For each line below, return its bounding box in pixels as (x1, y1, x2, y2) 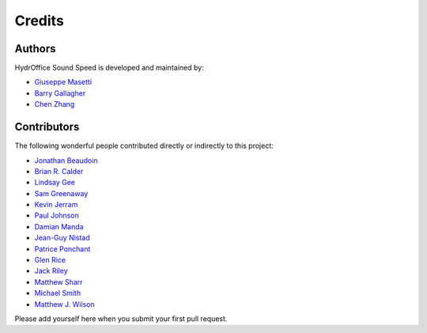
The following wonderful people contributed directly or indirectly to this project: (14, 141, 274, 150)
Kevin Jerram (34, 200, 78, 210)
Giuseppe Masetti (34, 78, 93, 87)
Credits (14, 12, 65, 29)
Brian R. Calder (34, 166, 84, 176)
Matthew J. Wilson (34, 299, 95, 308)
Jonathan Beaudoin (34, 155, 98, 165)
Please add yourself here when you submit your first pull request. (14, 314, 228, 324)
